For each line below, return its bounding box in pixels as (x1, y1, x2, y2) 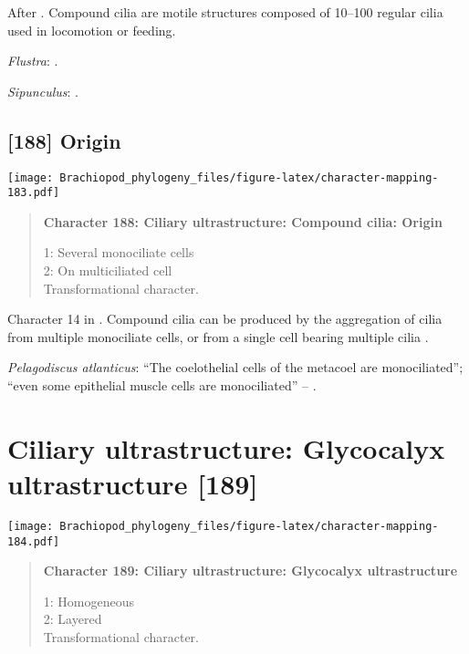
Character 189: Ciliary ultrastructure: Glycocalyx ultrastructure (43, 561, 458, 580)
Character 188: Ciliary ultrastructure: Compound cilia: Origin (43, 212, 443, 231)
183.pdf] (7, 186, 60, 200)
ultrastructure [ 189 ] (7, 465, 258, 503)
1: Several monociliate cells (43, 243, 194, 262)
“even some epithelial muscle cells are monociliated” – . (7, 376, 317, 395)
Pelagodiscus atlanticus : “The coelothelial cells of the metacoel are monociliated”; (7, 358, 464, 377)
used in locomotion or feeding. (7, 20, 176, 39)
